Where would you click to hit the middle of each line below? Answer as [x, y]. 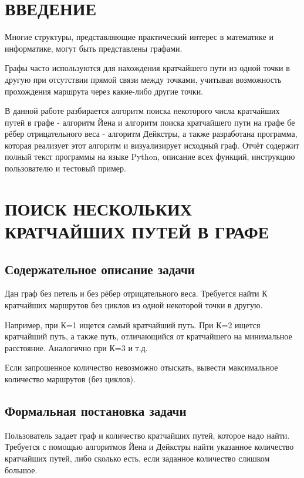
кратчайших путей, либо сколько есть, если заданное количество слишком [137, 458]
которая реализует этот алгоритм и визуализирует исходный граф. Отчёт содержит [152, 145]
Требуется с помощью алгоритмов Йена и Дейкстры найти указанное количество [149, 447]
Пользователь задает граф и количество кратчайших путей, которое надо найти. [147, 435]
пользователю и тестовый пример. [65, 168]
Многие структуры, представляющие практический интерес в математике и [139, 37]
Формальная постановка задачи [96, 410]
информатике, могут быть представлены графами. [94, 48]
